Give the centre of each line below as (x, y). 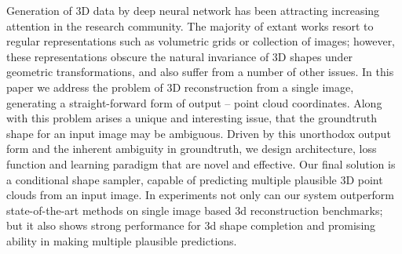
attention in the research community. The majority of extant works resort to (190, 25)
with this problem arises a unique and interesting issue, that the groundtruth (192, 118)
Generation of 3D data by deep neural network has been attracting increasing (193, 10)
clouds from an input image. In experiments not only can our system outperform (201, 195)
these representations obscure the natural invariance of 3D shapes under (180, 56)
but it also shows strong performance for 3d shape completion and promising (191, 225)
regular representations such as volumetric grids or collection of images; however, (201, 41)
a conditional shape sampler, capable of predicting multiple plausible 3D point (195, 179)
